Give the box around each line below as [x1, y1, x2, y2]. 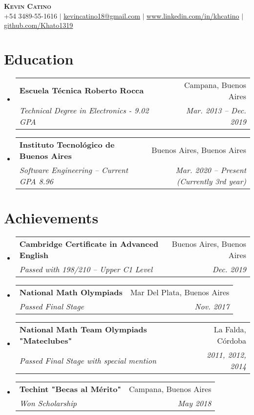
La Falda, [213, 324, 246, 335]
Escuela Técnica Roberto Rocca [19, 85, 144, 96]
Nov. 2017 [194, 301, 230, 312]
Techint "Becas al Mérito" [19, 383, 122, 395]
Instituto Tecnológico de [19, 138, 115, 150]
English [19, 249, 49, 261]
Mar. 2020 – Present [175, 164, 246, 175]
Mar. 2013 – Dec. [186, 104, 246, 116]
